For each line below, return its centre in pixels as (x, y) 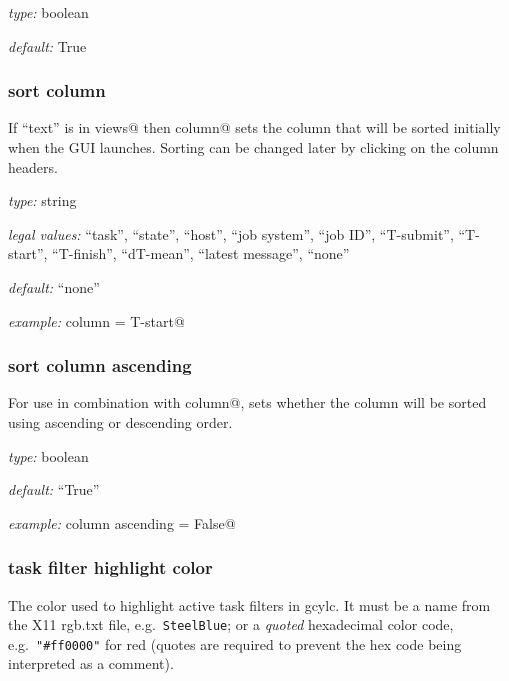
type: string (42, 200)
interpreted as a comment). (91, 663)
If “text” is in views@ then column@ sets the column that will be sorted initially (254, 127)
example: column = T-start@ (96, 320)
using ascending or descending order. (120, 421)
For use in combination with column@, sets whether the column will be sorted (247, 402)
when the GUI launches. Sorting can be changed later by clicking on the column (253, 147)
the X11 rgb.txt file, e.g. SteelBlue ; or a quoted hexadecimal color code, (231, 624)
